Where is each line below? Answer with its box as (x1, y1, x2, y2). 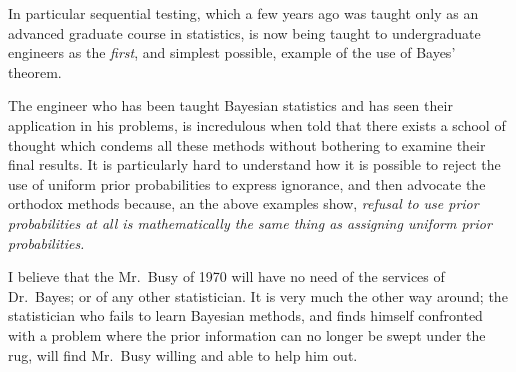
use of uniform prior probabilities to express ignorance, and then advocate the (8, 173, 486, 194)
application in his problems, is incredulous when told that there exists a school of (8, 114, 506, 135)
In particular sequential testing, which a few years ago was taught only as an (8, 3, 479, 23)
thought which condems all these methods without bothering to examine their (8, 134, 486, 155)
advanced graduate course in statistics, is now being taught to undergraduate (8, 22, 481, 43)
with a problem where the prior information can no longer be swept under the (8, 324, 486, 345)
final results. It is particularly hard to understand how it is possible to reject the (8, 154, 501, 175)
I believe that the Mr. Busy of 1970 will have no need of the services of (8, 266, 445, 287)
